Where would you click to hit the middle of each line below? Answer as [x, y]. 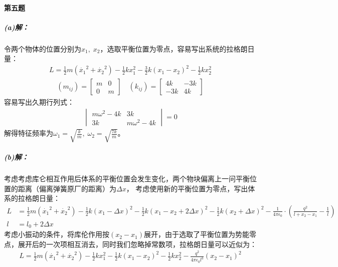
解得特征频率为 [29, 133]
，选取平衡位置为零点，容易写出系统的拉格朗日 [177, 48]
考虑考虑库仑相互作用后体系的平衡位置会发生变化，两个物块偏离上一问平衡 [127, 178]
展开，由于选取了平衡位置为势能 [197, 234]
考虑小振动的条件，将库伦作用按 [57, 234]
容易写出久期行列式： [39, 101]
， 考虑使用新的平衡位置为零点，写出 [187, 188]
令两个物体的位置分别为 [43, 48]
